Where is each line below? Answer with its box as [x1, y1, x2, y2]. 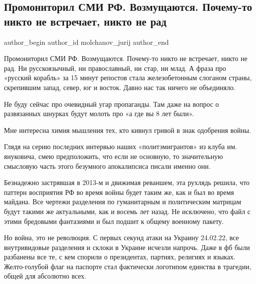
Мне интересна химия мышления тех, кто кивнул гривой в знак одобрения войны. [4, 125, 251, 135]
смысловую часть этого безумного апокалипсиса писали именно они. [4, 160, 211, 171]
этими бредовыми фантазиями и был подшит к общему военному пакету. [4, 216, 224, 226]
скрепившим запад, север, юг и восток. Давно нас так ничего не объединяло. [4, 82, 236, 92]
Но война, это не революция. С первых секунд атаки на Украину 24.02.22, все [4, 232, 239, 243]
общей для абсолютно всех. [4, 271, 87, 281]
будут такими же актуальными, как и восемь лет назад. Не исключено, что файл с [4, 206, 251, 216]
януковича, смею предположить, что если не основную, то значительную [4, 151, 223, 161]
